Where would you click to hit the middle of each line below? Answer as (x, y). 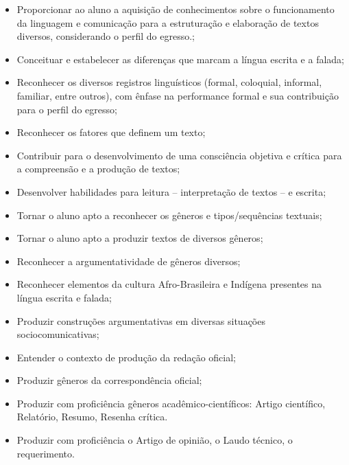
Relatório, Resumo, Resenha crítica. (92, 417)
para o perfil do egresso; (67, 109)
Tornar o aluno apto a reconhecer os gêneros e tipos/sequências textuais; (169, 215)
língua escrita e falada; (64, 297)
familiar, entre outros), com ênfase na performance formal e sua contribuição (178, 95)
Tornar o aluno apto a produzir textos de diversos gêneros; (140, 238)
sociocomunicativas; (58, 334)
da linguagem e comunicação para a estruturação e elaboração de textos (168, 22)
